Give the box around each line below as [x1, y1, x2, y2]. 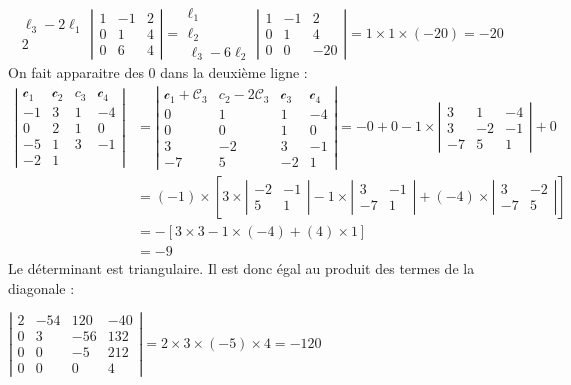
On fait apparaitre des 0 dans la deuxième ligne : [8, 62, 308, 83]
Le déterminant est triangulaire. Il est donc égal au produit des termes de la [8, 257, 475, 278]
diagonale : [8, 277, 75, 298]
